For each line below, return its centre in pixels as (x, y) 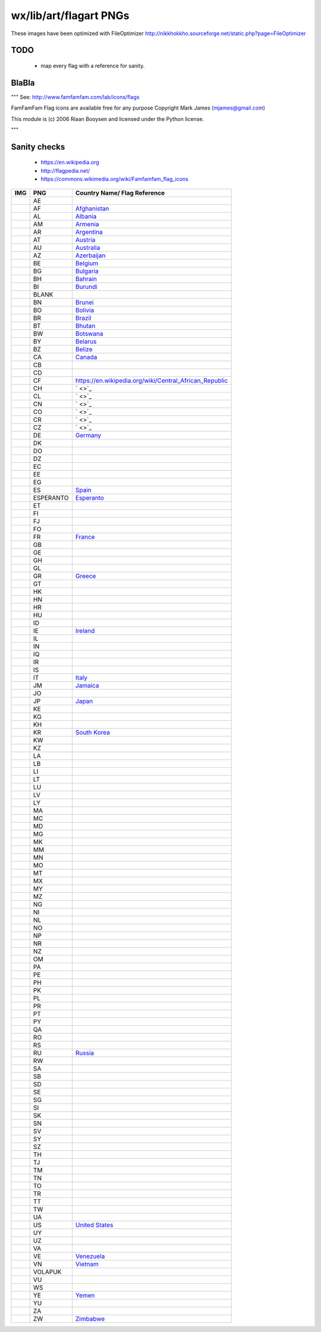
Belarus (86, 341)
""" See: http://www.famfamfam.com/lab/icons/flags (75, 97)
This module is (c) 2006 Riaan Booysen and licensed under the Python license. (108, 119)
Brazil (83, 318)
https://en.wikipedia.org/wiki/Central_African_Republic (152, 380)
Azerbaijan (90, 255)
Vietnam (87, 1264)
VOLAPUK (47, 1272)
